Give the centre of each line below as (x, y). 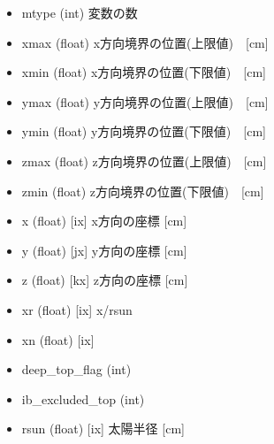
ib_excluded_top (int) (83, 398)
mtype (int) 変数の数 (80, 12)
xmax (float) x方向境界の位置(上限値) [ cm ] (145, 42)
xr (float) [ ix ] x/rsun (77, 309)
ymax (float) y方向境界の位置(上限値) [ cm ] (145, 101)
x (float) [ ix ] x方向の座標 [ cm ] (104, 221)
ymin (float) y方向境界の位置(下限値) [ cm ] (144, 131)
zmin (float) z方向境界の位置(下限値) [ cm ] (143, 191)
